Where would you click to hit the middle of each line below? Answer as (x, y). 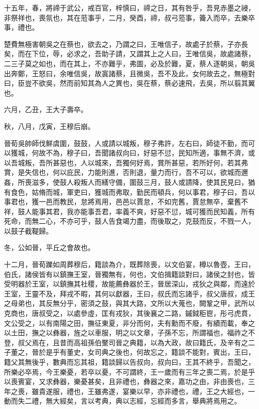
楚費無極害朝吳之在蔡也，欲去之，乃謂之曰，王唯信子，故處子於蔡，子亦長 (126, 44)
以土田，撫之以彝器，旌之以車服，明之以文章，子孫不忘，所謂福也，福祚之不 (129, 333)
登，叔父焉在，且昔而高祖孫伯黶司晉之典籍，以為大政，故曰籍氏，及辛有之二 (129, 342)
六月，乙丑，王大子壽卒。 (46, 109)
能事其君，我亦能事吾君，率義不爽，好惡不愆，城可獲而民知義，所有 (143, 211)
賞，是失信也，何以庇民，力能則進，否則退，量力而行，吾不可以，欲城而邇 (126, 172)
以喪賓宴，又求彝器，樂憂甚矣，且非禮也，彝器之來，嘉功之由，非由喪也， (126, 381)
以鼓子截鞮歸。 (28, 230)
